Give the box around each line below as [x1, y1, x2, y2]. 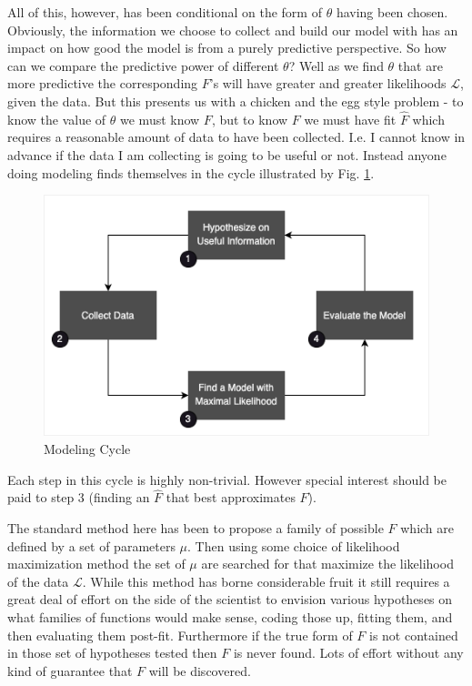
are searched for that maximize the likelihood [201, 554, 454, 573]
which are [400, 519, 454, 538]
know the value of [7, 109, 106, 128]
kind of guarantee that [7, 661, 133, 680]
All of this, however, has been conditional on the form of [7, 3, 322, 21]
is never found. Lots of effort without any [233, 643, 464, 662]
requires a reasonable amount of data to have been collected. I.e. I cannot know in [7, 127, 466, 146]
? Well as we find [288, 55, 384, 75]
